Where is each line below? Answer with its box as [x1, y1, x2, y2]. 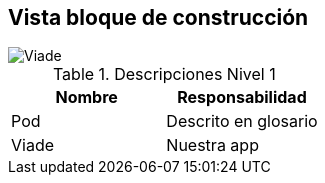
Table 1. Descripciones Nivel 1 [52, 64, 276, 85]
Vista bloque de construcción [8, 5, 309, 30]
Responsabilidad [177, 87, 307, 108]
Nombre [55, 87, 118, 108]
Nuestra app [166, 135, 259, 156]
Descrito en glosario [166, 111, 318, 132]
